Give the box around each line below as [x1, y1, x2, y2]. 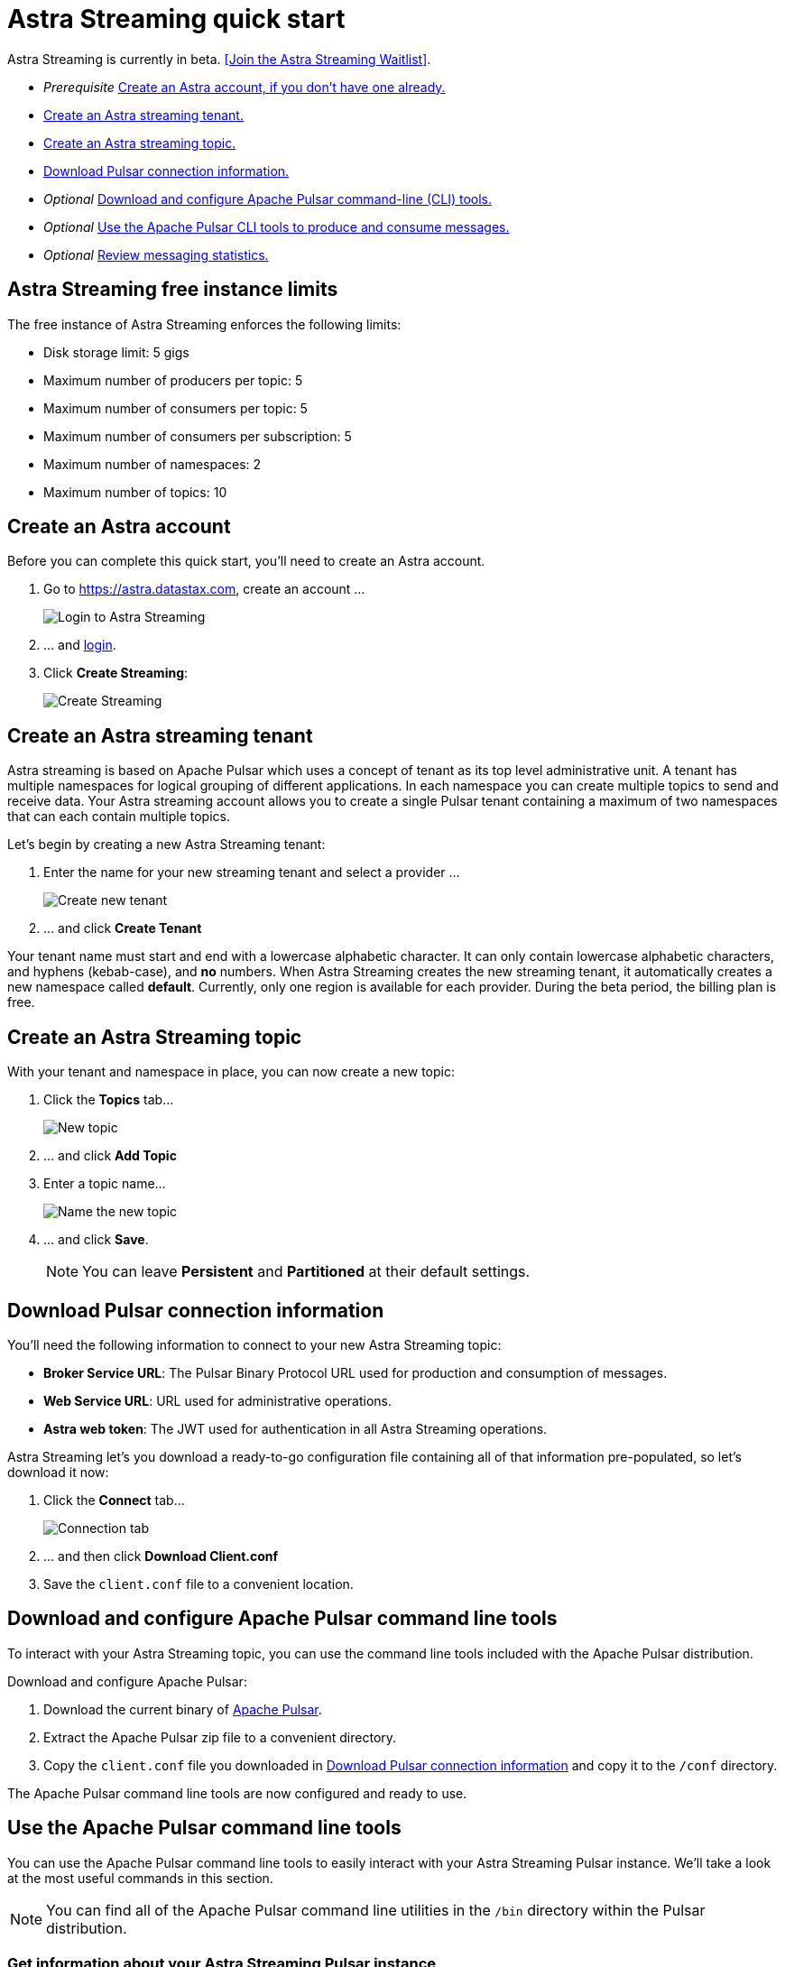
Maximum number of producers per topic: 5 [43, 372, 303, 388]
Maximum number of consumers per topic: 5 [43, 400, 308, 416]
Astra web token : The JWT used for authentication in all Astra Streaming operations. [43, 1420, 548, 1436]
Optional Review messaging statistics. [43, 246, 269, 263]
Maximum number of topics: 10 [43, 484, 227, 500]
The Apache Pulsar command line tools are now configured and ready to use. [7, 1785, 467, 1801]
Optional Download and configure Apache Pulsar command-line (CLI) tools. [43, 190, 493, 207]
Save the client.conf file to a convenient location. [43, 1575, 354, 1592]
